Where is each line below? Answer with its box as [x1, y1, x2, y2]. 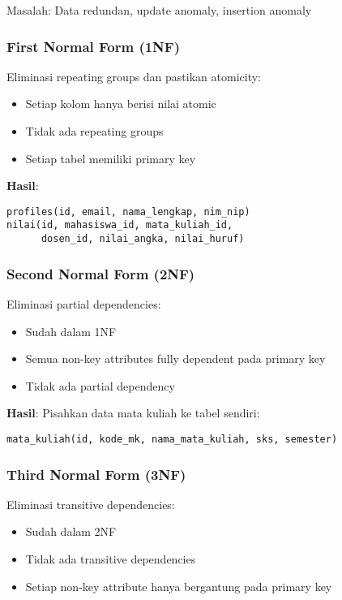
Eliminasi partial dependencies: [6, 295, 161, 312]
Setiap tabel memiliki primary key [25, 149, 196, 166]
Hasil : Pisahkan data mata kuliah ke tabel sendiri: [6, 404, 260, 421]
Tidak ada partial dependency [25, 377, 175, 394]
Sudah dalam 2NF [25, 523, 117, 540]
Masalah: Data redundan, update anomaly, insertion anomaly [6, 2, 312, 18]
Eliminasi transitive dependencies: [6, 495, 175, 512]
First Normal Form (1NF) [6, 36, 180, 56]
